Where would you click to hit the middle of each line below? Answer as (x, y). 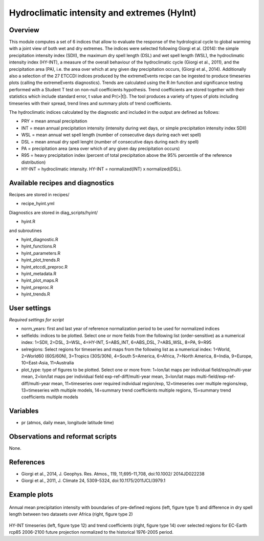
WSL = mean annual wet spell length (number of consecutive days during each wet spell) (111, 135)
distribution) (33, 162)
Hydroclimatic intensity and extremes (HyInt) (103, 13)
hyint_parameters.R (41, 253)
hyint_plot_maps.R (40, 280)
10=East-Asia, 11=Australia (48, 363)
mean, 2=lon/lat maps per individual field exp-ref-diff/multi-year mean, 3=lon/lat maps (108, 376)
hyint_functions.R (39, 246)
